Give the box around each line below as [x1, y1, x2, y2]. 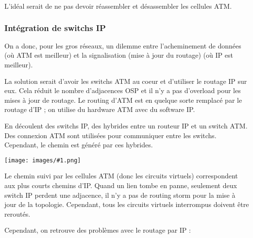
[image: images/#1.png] [4, 157, 81, 164]
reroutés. [4, 208, 31, 219]
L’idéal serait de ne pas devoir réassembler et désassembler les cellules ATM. [4, 1, 232, 11]
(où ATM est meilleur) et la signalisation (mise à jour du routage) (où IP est [4, 50, 233, 60]
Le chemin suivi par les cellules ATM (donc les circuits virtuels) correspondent [4, 171, 238, 181]
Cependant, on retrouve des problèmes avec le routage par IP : [4, 225, 191, 235]
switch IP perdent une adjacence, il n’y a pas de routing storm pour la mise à [4, 190, 236, 200]
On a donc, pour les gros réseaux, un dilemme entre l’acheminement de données [4, 40, 241, 50]
